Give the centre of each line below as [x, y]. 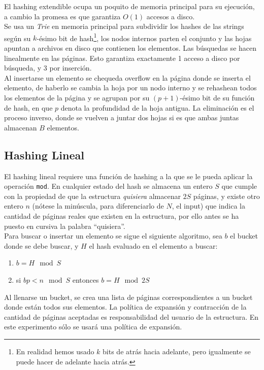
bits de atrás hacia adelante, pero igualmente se [177, 351]
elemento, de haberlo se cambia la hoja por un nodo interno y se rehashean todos [130, 88]
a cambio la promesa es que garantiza [62, 16]
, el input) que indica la [208, 206]
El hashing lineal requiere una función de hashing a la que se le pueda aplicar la [128, 176]
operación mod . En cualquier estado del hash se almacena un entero [108, 186]
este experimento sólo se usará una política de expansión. [93, 327]
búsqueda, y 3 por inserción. [48, 68]
